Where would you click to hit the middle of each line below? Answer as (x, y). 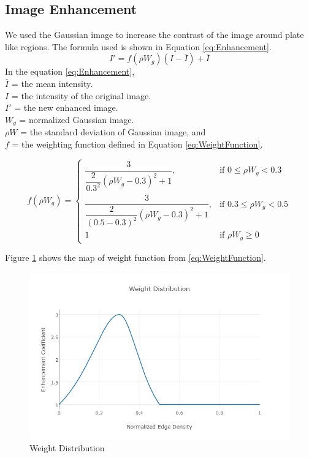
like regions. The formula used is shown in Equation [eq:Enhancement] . (138, 46)
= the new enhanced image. (66, 107)
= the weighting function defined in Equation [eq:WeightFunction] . (137, 144)
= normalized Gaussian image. (77, 119)
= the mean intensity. (52, 83)
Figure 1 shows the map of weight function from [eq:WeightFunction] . (135, 257)
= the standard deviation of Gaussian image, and (113, 132)
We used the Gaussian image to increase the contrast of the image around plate (154, 35)
